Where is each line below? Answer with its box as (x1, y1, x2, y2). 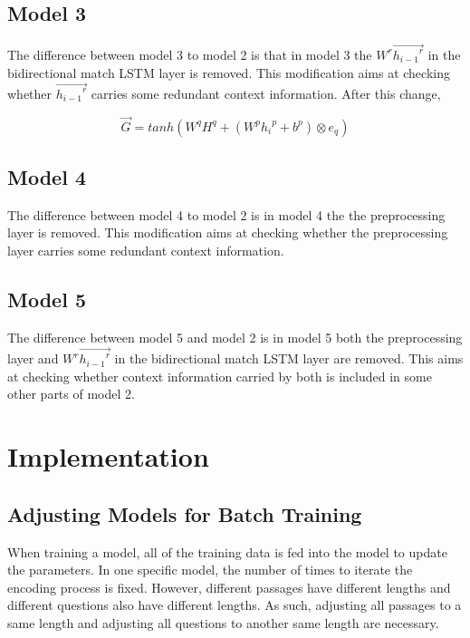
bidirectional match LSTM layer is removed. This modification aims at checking (7, 63, 450, 82)
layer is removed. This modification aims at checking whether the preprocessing (7, 223, 448, 242)
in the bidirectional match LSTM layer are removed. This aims (114, 349, 464, 368)
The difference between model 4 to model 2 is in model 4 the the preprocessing (7, 205, 446, 224)
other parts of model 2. (7, 384, 135, 403)
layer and (7, 349, 59, 368)
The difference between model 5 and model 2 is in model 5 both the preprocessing (7, 327, 463, 346)
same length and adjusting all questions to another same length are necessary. (7, 613, 439, 632)
